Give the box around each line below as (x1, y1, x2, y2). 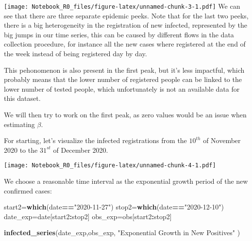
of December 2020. (53, 145, 108, 155)
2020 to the (4, 145, 38, 155)
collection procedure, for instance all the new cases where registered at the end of (4, 39, 246, 49)
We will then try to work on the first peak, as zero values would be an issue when (4, 110, 247, 119)
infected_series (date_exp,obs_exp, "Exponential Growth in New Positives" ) (4, 227, 240, 238)
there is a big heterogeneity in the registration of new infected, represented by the (4, 20, 247, 30)
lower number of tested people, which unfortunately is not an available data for (4, 83, 240, 94)
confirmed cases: (4, 185, 52, 195)
